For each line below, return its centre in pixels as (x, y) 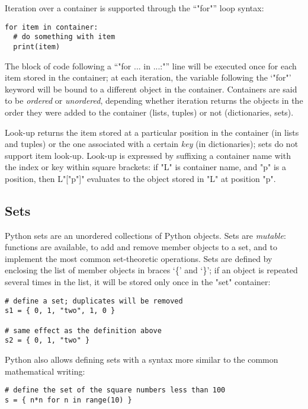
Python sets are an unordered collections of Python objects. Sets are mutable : (145, 235)
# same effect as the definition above (83, 330)
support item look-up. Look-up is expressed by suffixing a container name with (148, 155)
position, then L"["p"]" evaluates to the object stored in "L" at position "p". (140, 178)
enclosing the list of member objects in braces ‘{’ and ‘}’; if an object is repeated (151, 270)
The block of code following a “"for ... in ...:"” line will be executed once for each (151, 65)
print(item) (37, 47)
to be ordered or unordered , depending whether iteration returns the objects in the (154, 100)
